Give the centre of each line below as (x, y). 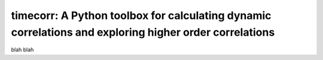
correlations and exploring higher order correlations (143, 32)
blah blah (22, 50)
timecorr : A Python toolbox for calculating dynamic (141, 15)
